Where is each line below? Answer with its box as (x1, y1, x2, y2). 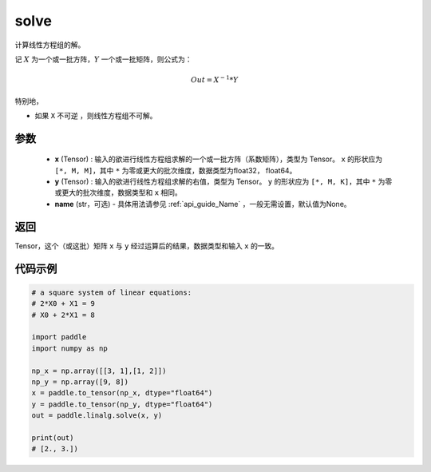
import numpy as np (31, 343, 108, 353)
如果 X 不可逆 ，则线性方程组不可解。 (34, 110, 157, 120)
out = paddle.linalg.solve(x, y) (31, 411, 163, 420)
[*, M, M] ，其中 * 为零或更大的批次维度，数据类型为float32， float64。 (54, 165, 297, 175)
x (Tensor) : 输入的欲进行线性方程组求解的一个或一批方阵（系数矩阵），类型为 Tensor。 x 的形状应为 (54, 154, 383, 164)
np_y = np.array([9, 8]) (31, 377, 129, 387)
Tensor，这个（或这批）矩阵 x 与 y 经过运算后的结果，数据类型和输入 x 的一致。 (14, 240, 279, 251)
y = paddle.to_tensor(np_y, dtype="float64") (31, 399, 213, 409)
